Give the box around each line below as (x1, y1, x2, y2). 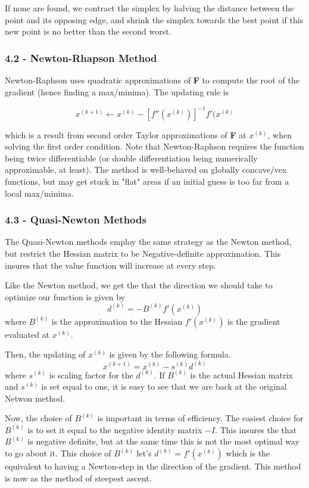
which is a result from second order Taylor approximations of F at (5, 128, 246, 141)
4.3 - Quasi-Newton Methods (5, 212, 146, 227)
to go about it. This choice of (5, 447, 111, 459)
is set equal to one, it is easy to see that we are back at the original (41, 380, 287, 393)
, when (267, 128, 292, 141)
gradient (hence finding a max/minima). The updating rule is (5, 85, 229, 98)
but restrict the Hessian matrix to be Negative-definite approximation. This (5, 247, 281, 260)
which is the (226, 447, 270, 459)
